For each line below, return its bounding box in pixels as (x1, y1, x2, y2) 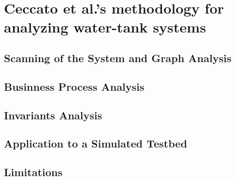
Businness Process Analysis (4, 79, 145, 94)
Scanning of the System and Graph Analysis (4, 50, 232, 65)
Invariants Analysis (4, 107, 102, 122)
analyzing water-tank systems (4, 17, 206, 37)
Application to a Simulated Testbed (4, 136, 187, 151)
